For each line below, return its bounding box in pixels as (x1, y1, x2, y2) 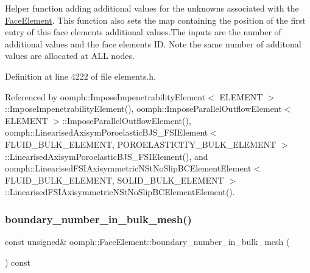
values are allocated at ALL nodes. (5, 49, 135, 62)
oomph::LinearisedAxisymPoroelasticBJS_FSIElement (5, 126, 208, 139)
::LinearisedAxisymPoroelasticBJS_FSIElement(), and (5, 150, 208, 162)
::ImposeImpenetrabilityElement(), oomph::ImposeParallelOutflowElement (5, 102, 282, 115)
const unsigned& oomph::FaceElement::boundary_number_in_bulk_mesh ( (5, 235, 290, 248)
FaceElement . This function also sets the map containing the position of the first (5, 13, 306, 26)
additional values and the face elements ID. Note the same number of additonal (5, 37, 301, 50)
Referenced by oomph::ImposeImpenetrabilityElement (5, 90, 206, 103)
